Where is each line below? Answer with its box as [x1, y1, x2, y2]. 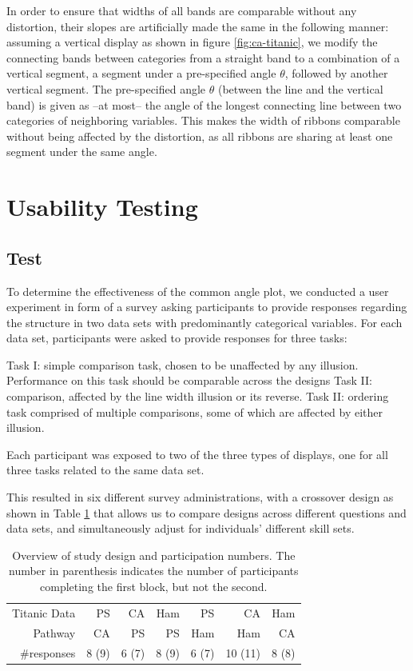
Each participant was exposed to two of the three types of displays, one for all [6, 445, 388, 462]
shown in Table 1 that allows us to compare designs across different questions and [6, 504, 407, 521]
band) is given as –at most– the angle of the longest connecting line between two [6, 96, 402, 113]
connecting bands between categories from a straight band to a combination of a [6, 49, 400, 66]
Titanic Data [12, 604, 76, 621]
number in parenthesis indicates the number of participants [8, 562, 299, 579]
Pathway [33, 624, 76, 641]
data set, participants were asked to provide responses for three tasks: [6, 330, 347, 346]
